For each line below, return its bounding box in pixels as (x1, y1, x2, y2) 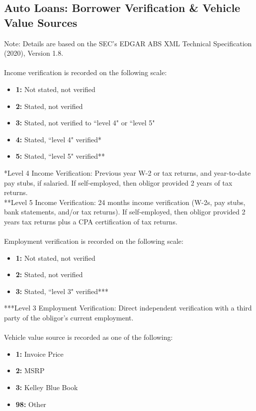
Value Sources (4, 14, 78, 30)
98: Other (15, 399, 46, 409)
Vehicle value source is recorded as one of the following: (4, 332, 173, 342)
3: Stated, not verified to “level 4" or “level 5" (15, 117, 155, 128)
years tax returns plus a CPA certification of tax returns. (4, 216, 177, 226)
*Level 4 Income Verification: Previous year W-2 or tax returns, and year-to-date (4, 167, 251, 178)
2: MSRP (15, 365, 45, 376)
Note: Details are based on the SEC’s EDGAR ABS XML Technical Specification (4, 38, 252, 48)
